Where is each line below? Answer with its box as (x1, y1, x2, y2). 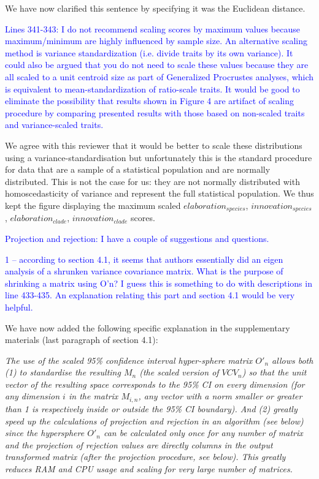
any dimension (5, 390, 60, 402)
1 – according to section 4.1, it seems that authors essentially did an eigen (5, 252, 283, 265)
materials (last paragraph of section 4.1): (5, 333, 158, 346)
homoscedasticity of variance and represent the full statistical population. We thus (5, 187, 314, 200)
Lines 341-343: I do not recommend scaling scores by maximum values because (5, 22, 300, 35)
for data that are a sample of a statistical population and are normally (5, 163, 271, 176)
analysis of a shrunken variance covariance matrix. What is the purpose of (5, 265, 283, 277)
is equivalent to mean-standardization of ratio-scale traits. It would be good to (5, 82, 300, 95)
